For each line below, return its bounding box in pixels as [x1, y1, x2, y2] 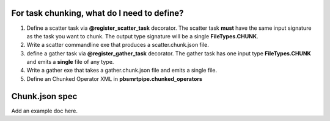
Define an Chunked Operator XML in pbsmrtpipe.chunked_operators [26, 75, 203, 82]
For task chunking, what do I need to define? [11, 8, 184, 18]
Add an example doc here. [11, 107, 78, 114]
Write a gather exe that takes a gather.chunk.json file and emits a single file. [26, 67, 218, 74]
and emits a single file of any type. [26, 58, 114, 66]
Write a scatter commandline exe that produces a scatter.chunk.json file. [26, 41, 209, 49]
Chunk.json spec [11, 91, 78, 102]
